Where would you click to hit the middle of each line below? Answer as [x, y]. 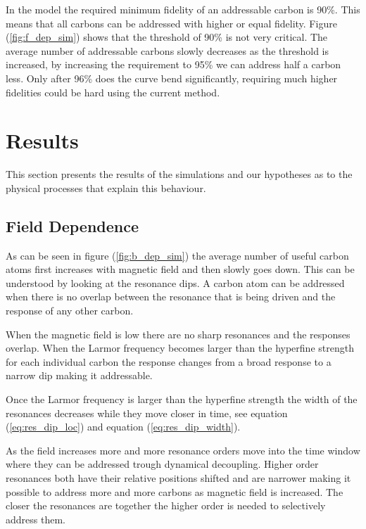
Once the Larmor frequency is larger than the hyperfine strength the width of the [182, 399]
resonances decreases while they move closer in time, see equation [147, 413]
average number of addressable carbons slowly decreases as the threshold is [167, 50]
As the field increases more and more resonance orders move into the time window [183, 450]
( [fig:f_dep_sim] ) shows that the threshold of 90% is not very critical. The [167, 37]
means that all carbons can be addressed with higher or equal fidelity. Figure [171, 23]
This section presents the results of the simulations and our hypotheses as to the [179, 174]
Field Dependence [72, 225]
